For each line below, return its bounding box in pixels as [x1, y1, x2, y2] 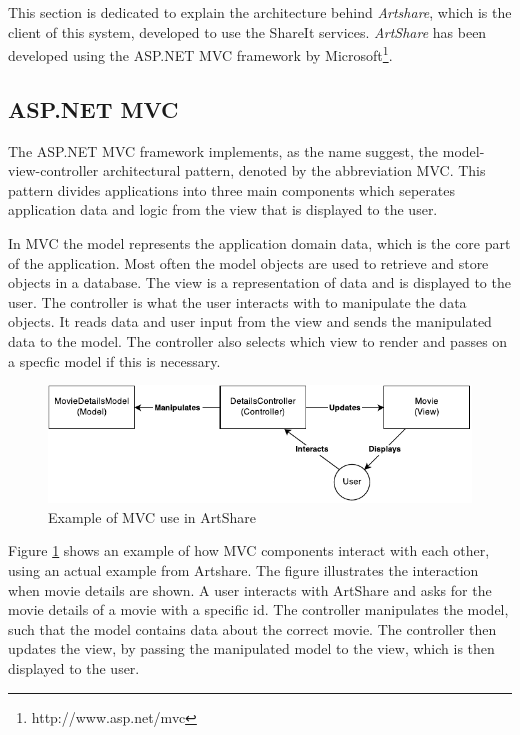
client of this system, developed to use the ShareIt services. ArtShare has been [8, 21, 487, 42]
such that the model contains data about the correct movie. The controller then [8, 618, 497, 639]
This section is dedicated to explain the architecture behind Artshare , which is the [8, 2, 512, 22]
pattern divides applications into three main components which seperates [8, 179, 455, 200]
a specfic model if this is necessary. [8, 350, 221, 371]
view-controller [8, 160, 99, 181]
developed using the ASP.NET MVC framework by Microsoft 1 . [8, 42, 393, 65]
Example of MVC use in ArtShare [48, 506, 257, 527]
